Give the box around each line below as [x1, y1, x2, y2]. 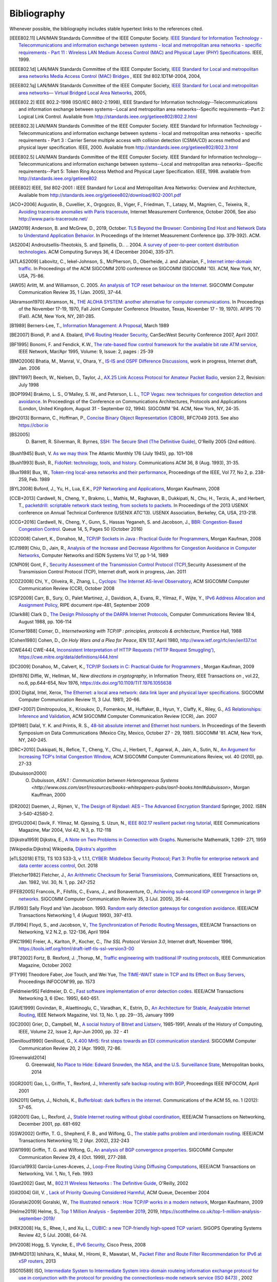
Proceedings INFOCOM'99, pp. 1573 [18, 978, 95, 985]
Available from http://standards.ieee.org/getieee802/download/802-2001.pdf [18, 192, 182, 198]
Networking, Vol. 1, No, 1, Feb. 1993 [18, 1171, 93, 1177]
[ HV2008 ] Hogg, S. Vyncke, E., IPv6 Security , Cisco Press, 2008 [9, 1241, 146, 1248]
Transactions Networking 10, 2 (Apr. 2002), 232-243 [18, 1137, 130, 1144]
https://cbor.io [18, 422, 49, 428]
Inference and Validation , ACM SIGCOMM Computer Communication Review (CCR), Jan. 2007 [18, 713, 217, 719]
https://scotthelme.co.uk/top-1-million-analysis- [160, 1208, 262, 1215]
